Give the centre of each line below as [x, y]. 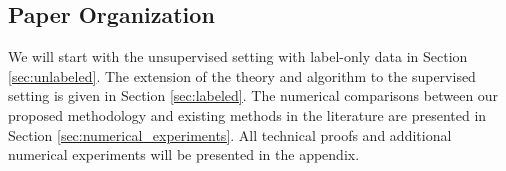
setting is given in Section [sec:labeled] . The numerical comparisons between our [253, 95]
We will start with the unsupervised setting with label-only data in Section [238, 56]
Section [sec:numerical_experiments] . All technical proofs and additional [230, 134]
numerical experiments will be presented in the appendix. [184, 154]
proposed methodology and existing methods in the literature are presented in [247, 114]
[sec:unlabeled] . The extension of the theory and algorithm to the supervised [242, 75]
